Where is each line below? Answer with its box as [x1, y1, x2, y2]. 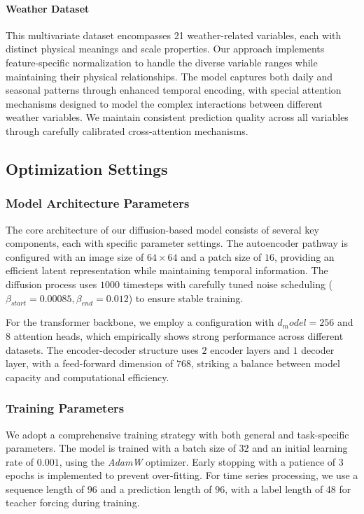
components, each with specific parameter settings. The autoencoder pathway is [6, 236, 348, 250]
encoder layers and [210, 342, 290, 357]
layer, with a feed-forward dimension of [6, 356, 174, 371]
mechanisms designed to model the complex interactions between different [6, 96, 323, 110]
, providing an [274, 249, 335, 264]
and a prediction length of [100, 481, 212, 496]
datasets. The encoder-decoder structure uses [6, 342, 199, 357]
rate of [6, 454, 34, 469]
